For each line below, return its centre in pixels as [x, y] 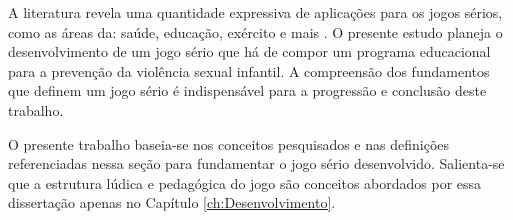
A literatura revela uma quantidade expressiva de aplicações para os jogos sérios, [255, 12]
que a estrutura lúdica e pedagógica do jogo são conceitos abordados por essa [245, 182]
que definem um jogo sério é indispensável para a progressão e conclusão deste [247, 90]
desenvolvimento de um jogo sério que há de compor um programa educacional [249, 51]
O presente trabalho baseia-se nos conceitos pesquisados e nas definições [229, 143]
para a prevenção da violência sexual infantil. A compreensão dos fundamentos [249, 70]
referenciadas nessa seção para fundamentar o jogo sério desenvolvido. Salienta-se [256, 163]
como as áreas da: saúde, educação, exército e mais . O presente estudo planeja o [255, 31]
